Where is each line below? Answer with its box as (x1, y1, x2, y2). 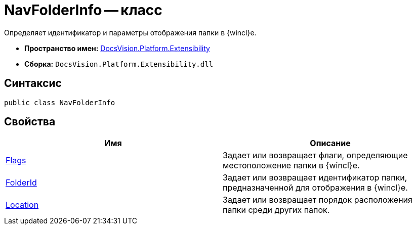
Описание (310, 138, 351, 149)
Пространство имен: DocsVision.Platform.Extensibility (24, 43, 210, 53)
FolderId (6, 177, 37, 188)
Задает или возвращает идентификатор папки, (223, 172, 407, 183)
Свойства (4, 115, 56, 128)
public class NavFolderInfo (4, 98, 115, 107)
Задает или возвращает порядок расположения (223, 195, 412, 205)
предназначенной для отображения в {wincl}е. (223, 182, 408, 193)
